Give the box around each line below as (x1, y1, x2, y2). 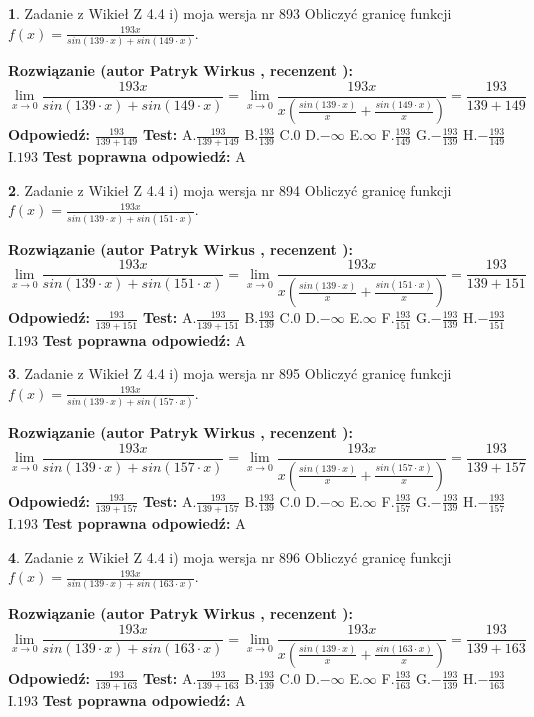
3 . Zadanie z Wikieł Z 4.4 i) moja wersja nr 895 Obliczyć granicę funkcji (8, 363, 452, 384)
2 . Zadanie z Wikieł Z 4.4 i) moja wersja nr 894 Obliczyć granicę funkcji (8, 179, 452, 200)
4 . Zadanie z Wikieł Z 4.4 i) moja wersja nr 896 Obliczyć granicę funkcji (8, 546, 452, 567)
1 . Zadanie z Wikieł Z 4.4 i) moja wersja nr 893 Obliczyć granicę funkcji (8, 3, 452, 23)
